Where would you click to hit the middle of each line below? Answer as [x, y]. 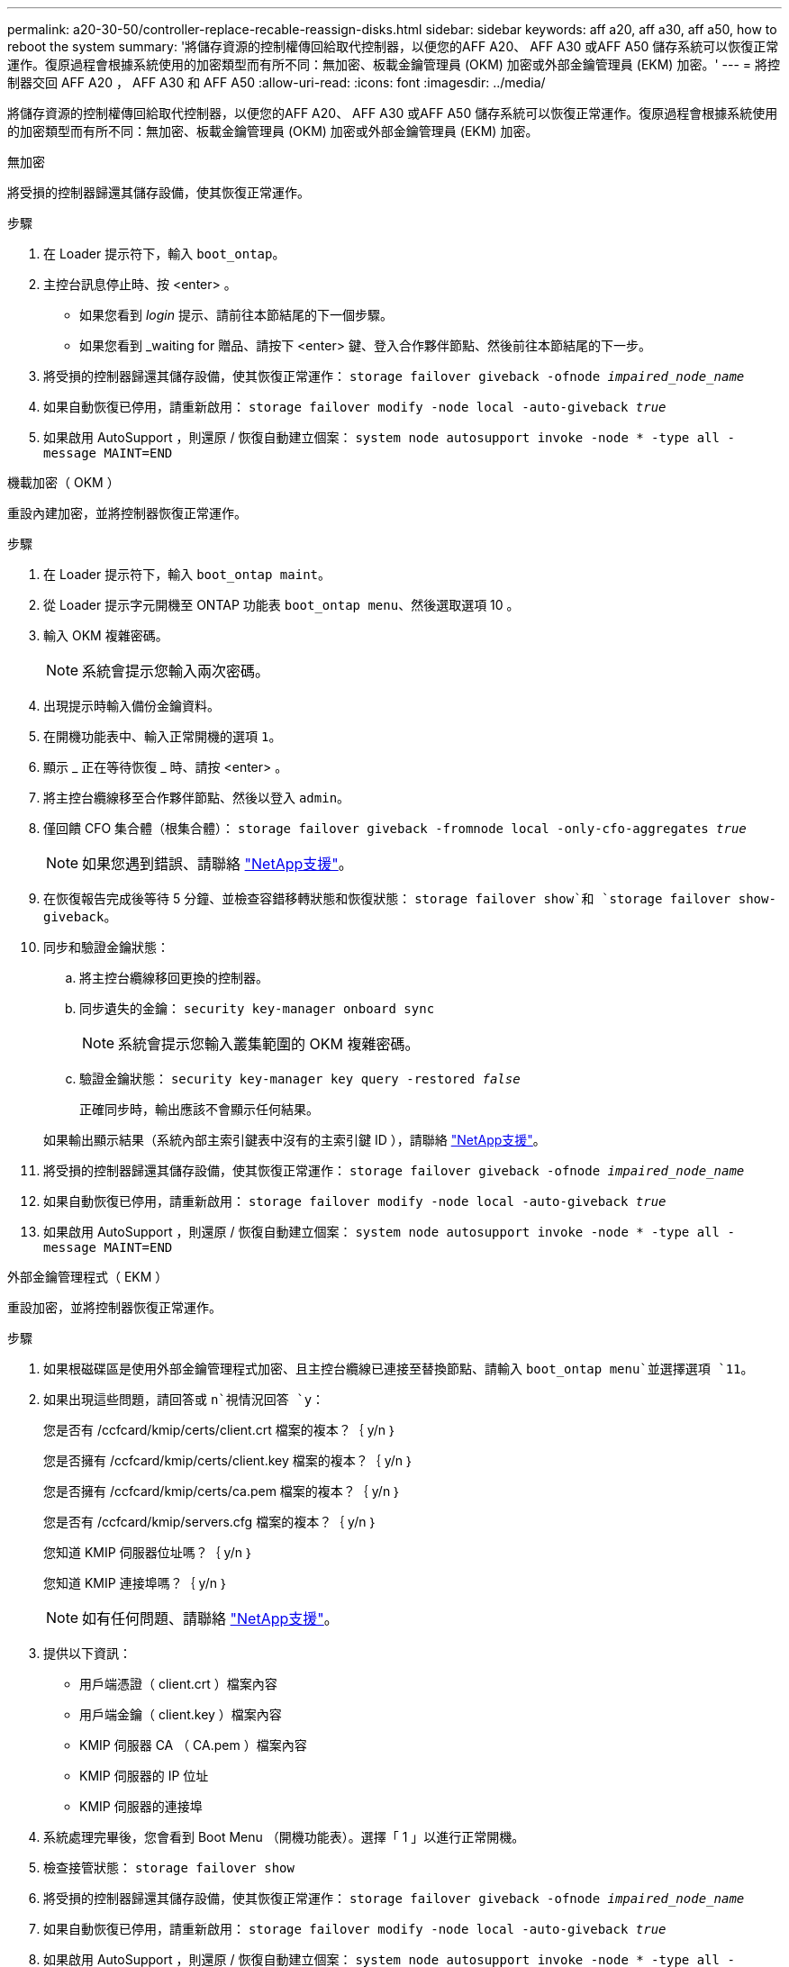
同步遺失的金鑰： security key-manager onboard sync [257, 1008]
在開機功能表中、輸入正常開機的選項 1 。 [163, 736]
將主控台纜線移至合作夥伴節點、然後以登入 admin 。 [197, 798]
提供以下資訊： [87, 1653]
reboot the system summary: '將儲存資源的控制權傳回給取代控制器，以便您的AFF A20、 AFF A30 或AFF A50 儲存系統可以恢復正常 [393, 46]
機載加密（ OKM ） [63, 482]
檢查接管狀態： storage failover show [169, 1867]
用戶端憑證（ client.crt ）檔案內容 [178, 1684]
